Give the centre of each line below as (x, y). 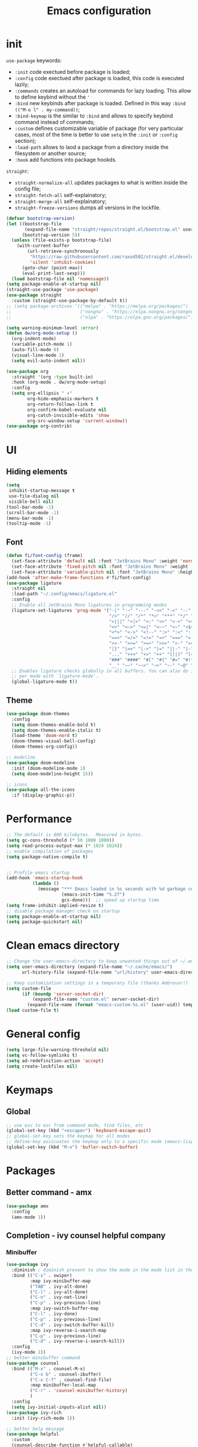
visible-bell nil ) (31, 502)
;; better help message (35, 1429)
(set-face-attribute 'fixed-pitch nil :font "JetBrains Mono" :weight (100, 567)
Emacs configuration (99, 11)
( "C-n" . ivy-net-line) (59, 1297)
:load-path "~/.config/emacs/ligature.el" (64, 594)
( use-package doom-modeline (41, 762)
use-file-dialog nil (34, 496)
